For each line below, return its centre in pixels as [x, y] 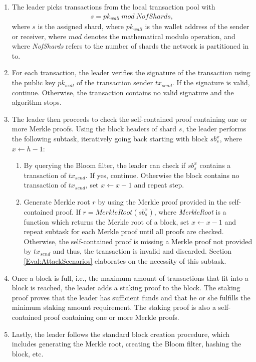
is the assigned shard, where [81, 26]
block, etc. [28, 353]
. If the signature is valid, [211, 82]
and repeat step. [159, 185]
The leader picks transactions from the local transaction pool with [113, 7]
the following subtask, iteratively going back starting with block [110, 139]
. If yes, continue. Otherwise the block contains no [162, 175]
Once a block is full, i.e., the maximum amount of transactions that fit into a [130, 278]
